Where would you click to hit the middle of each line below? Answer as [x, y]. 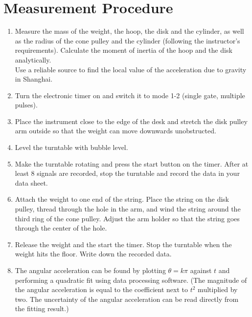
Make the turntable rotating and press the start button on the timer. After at [132, 163]
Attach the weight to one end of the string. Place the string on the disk [122, 199]
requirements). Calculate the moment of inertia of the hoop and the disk [124, 50]
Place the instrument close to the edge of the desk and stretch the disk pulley [131, 121]
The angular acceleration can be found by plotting [90, 270]
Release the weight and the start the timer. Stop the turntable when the [123, 244]
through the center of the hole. [61, 228]
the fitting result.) [42, 308]
